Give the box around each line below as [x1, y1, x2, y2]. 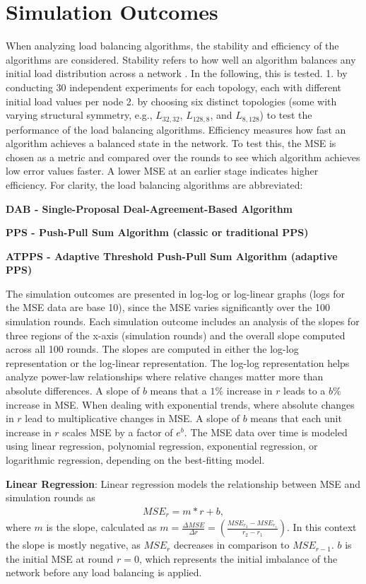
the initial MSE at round [6, 551, 114, 566]
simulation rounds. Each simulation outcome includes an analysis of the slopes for [6, 314, 360, 329]
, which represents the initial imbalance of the [138, 551, 338, 566]
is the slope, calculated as [46, 520, 157, 535]
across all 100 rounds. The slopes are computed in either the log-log [6, 341, 299, 356]
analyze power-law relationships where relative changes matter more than [6, 369, 324, 384]
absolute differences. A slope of [6, 383, 140, 398]
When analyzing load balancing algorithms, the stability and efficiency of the [6, 38, 339, 53]
